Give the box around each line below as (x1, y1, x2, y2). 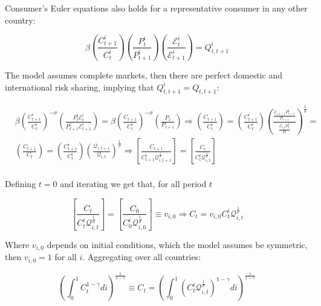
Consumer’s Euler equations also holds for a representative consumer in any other (5, 2, 308, 14)
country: (5, 13, 36, 26)
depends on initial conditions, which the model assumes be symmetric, (47, 238, 308, 250)
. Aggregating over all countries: (82, 250, 201, 263)
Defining (5, 177, 36, 190)
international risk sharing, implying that (5, 80, 154, 93)
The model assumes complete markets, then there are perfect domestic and (5, 69, 282, 81)
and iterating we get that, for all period (60, 177, 207, 190)
